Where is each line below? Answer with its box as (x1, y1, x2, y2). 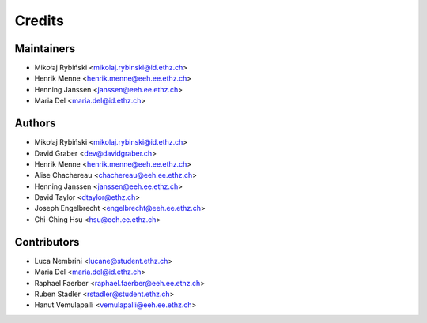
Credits (14, 12, 65, 29)
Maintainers (14, 42, 76, 55)
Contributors (14, 235, 80, 249)
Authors (14, 117, 56, 130)
